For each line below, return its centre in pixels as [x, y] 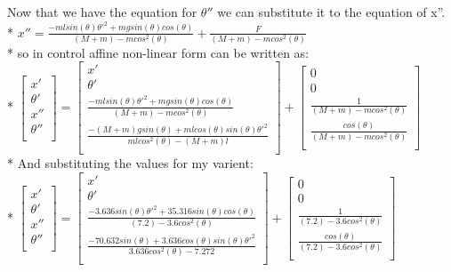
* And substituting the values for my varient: [130, 163]
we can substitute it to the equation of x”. [331, 12]
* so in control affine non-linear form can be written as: [158, 52]
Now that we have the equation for [102, 12]
